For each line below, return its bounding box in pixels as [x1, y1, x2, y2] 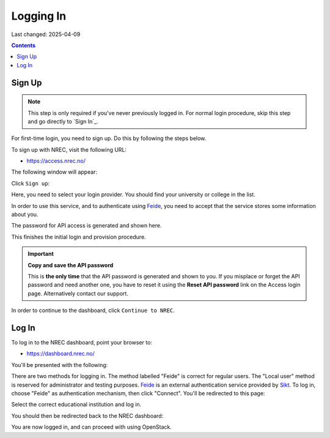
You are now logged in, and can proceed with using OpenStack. [11, 423, 172, 431]
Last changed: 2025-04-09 [11, 31, 81, 38]
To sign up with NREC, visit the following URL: [11, 146, 127, 153]
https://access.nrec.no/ [26, 157, 86, 165]
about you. [11, 211, 38, 218]
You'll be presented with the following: [11, 361, 108, 368]
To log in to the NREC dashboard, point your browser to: [11, 339, 153, 346]
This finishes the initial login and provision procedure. [11, 233, 146, 240]
